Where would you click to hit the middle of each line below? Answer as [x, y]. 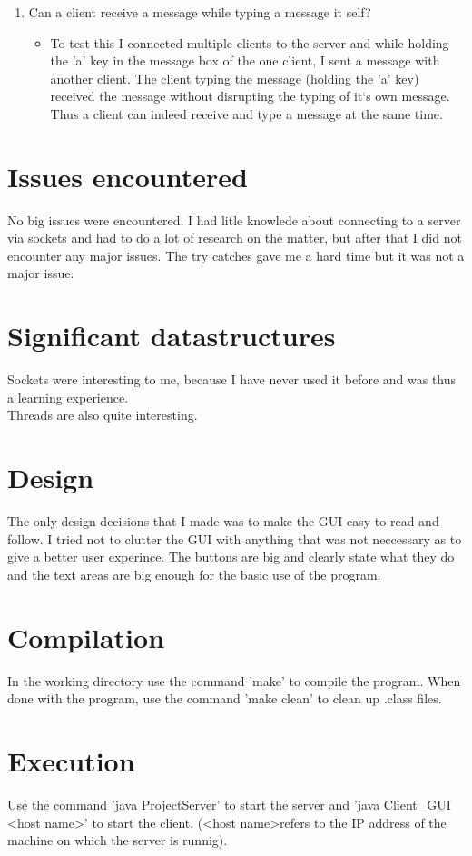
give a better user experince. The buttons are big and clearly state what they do [231, 557]
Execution [71, 760]
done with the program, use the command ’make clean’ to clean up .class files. [225, 698]
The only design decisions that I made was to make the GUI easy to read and [223, 521]
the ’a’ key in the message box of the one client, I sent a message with [245, 60]
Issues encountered [128, 176]
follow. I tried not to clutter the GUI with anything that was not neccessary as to [235, 538]
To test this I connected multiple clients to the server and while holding [250, 42]
